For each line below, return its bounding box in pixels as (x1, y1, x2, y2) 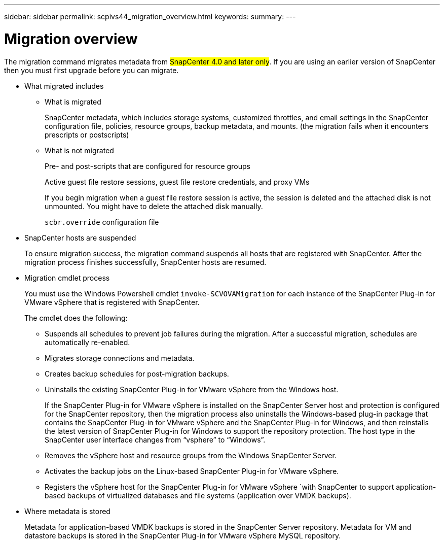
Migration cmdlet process (24, 273, 110, 282)
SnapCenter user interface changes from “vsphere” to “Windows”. (45, 435, 266, 444)
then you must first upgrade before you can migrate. (4, 65, 179, 75)
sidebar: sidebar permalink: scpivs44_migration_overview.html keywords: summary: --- (4, 12, 296, 21)
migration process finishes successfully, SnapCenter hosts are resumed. (24, 257, 267, 266)
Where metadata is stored (24, 506, 110, 516)
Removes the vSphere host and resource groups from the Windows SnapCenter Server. (45, 451, 337, 460)
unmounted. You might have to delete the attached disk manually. (45, 201, 263, 211)
